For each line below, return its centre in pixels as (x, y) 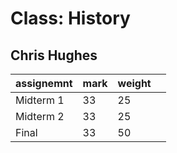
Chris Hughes (54, 55)
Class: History (70, 18)
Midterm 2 (40, 116)
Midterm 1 (40, 100)
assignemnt (44, 83)
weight (134, 83)
